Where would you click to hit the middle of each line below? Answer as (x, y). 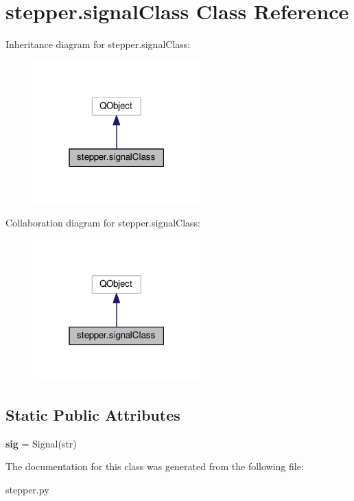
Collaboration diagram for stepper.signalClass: (103, 222)
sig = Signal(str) (41, 443)
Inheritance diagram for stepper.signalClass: (98, 44)
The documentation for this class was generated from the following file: (155, 466)
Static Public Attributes (93, 415)
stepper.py (27, 490)
